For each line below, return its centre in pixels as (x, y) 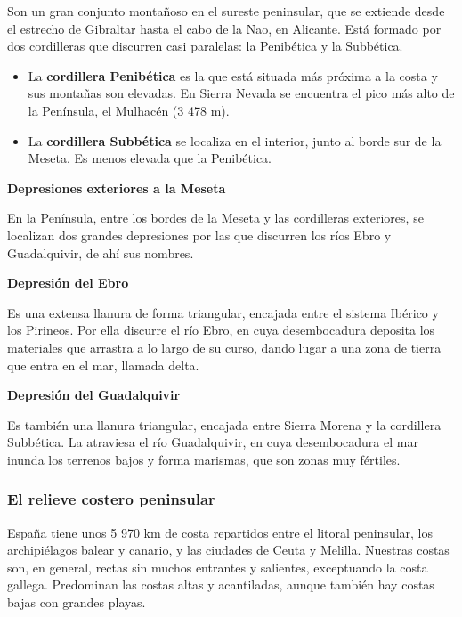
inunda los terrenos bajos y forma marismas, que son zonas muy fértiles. (204, 459)
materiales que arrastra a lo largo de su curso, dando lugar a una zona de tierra (224, 347)
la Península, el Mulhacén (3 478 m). (129, 110)
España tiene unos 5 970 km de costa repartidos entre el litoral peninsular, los (220, 532)
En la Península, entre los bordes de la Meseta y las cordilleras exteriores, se (215, 218)
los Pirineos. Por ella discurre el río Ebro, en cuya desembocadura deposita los (221, 330)
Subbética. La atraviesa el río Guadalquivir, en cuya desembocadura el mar (213, 442)
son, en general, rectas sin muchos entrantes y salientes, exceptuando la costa (218, 567)
